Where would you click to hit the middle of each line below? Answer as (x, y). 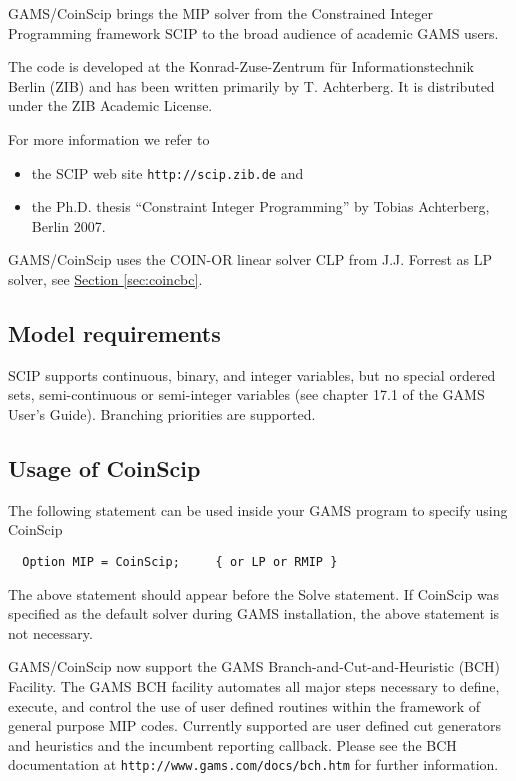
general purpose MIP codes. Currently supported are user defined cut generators (254, 725)
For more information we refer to (109, 138)
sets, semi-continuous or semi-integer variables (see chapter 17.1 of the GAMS (246, 394)
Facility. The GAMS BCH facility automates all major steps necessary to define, (254, 686)
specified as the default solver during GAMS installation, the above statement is (254, 613)
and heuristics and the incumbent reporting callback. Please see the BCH (232, 744)
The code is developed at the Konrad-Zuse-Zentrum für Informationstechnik (241, 66)
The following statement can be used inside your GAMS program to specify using (258, 509)
